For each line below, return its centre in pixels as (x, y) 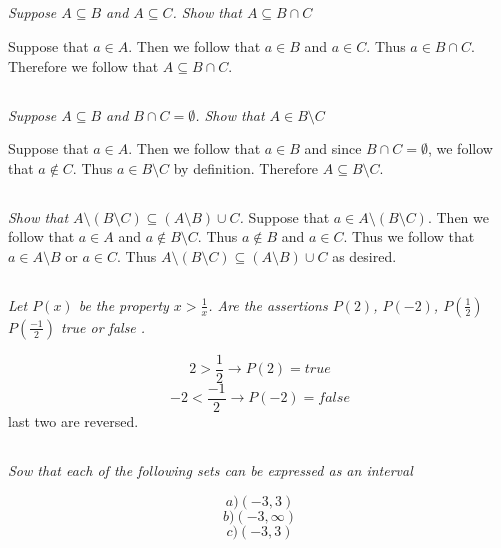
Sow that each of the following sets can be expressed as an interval (210, 470)
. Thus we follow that (409, 236)
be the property (123, 304)
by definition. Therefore (246, 167)
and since (333, 148)
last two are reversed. (73, 421)
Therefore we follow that (83, 65)
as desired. (364, 255)
